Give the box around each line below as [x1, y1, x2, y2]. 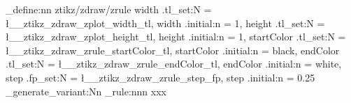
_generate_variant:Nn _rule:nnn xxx [6, 84, 167, 98]
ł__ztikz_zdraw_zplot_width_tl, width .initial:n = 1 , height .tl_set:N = [6, 15, 325, 30]
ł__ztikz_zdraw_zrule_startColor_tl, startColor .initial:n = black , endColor [6, 42, 340, 57]
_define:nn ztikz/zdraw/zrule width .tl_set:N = [6, 2, 212, 16]
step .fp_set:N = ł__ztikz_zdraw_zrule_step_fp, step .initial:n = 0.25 [6, 70, 315, 84]
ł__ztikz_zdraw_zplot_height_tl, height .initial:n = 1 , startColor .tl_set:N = [6, 29, 346, 44]
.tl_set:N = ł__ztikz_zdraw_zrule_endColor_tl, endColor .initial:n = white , [6, 56, 342, 71]
